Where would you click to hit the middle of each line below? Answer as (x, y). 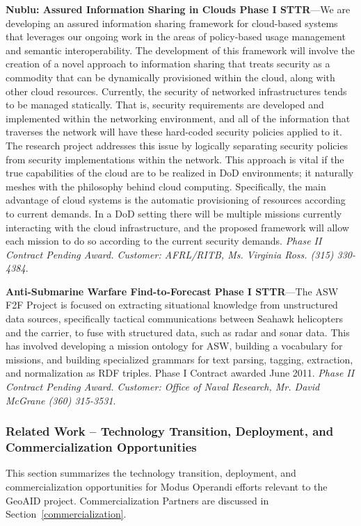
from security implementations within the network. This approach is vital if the (175, 159)
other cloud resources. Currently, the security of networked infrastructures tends (176, 91)
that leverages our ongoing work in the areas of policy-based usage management (176, 36)
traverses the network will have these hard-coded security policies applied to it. (174, 132)
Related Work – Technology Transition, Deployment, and (170, 431)
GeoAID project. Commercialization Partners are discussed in (137, 500)
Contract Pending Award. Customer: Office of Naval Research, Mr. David (163, 387)
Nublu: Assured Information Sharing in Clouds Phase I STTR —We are (178, 9)
